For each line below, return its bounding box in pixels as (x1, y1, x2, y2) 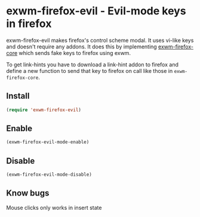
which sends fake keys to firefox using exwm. (19, 49, 131, 56)
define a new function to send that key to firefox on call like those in (6, 67, 173, 74)
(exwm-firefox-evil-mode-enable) (6, 139, 90, 145)
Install (6, 91, 30, 101)
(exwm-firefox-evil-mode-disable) (6, 172, 93, 178)
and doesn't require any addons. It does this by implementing (6, 43, 157, 50)
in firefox (6, 17, 52, 30)
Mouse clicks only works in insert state (6, 204, 102, 211)
